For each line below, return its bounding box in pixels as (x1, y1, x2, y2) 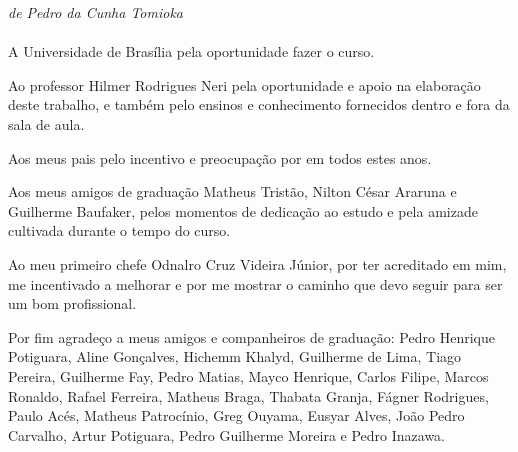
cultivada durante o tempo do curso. (8, 220, 231, 241)
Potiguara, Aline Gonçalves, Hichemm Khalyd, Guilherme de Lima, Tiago (8, 346, 462, 367)
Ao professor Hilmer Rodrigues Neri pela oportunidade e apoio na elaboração (8, 74, 481, 95)
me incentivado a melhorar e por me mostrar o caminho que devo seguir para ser (8, 273, 503, 294)
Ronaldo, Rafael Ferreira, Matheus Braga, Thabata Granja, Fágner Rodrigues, (8, 385, 489, 406)
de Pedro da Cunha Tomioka (8, 2, 183, 22)
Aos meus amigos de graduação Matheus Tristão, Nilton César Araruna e (8, 181, 457, 202)
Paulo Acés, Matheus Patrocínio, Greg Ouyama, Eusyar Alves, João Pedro (8, 405, 465, 426)
